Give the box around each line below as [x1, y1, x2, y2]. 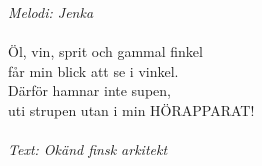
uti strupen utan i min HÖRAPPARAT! [8, 99, 255, 120]
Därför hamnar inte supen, [8, 80, 171, 101]
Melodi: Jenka [8, 2, 94, 22]
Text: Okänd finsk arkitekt [8, 139, 168, 160]
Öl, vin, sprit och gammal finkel [8, 41, 203, 62]
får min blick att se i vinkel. [8, 60, 179, 81]
